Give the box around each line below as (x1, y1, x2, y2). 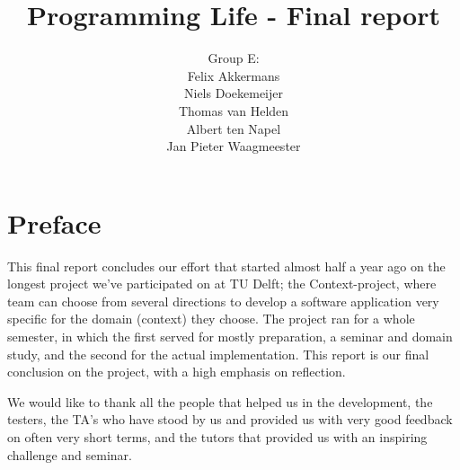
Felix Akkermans (187, 66, 280, 84)
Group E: (208, 49, 260, 67)
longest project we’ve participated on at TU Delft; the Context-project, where (7, 274, 437, 293)
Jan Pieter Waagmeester (166, 137, 301, 155)
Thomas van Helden (178, 101, 289, 120)
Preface (7, 204, 102, 241)
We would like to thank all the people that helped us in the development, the (7, 392, 433, 411)
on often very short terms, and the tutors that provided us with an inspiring (7, 427, 428, 446)
